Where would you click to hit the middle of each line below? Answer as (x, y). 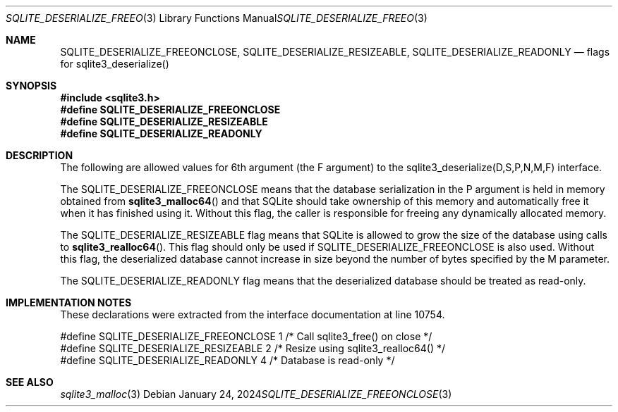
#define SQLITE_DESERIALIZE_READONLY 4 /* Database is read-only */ (228, 360)
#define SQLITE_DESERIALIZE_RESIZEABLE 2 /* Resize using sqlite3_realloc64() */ (253, 348)
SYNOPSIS (31, 86)
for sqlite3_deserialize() (115, 64)
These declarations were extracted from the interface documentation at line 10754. (253, 314)
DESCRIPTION (40, 155)
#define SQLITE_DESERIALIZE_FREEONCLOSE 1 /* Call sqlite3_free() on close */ (246, 336)
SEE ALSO (30, 382)
